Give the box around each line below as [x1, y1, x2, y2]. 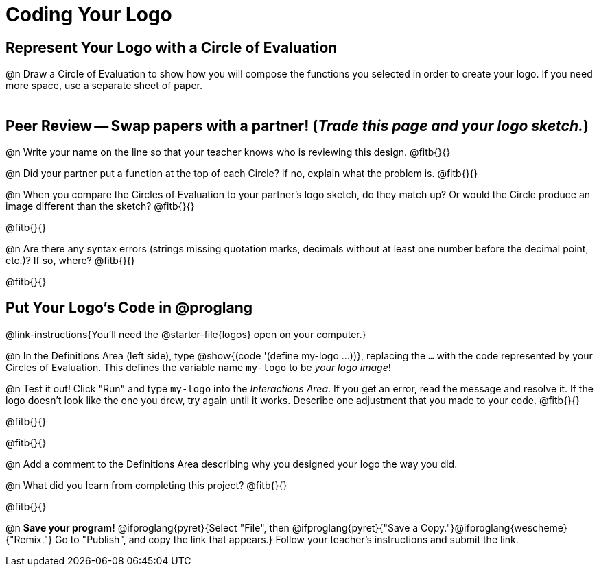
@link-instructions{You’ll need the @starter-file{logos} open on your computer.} [5, 328, 366, 340]
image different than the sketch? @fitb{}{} [5, 200, 195, 213]
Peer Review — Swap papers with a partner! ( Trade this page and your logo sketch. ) [5, 117, 589, 134]
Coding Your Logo [5, 3, 172, 26]
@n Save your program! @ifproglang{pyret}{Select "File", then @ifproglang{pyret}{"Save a [5, 521, 419, 534]
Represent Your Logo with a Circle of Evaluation [5, 38, 338, 56]
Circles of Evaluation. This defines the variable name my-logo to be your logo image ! [5, 361, 391, 373]
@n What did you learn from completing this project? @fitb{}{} [5, 479, 287, 491]
